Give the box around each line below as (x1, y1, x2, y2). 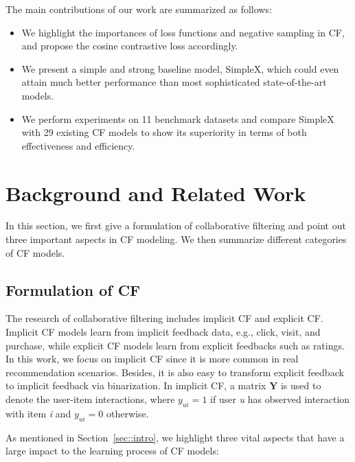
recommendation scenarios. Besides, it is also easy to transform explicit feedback (5, 365, 344, 379)
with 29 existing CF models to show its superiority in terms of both (21, 125, 307, 139)
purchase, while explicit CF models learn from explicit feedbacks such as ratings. (5, 338, 345, 352)
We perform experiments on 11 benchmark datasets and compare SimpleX (21, 111, 334, 126)
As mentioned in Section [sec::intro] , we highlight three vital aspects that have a (5, 430, 345, 444)
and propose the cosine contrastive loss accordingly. (21, 38, 238, 53)
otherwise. (106, 406, 149, 420)
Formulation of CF (5, 279, 141, 300)
